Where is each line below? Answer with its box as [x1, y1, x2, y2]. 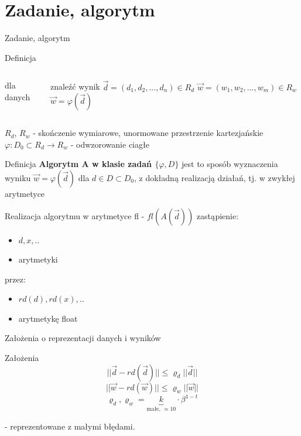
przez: [5, 272, 26, 285]
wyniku [5, 171, 31, 183]
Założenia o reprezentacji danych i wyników [5, 332, 161, 344]
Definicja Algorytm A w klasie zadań [5, 158, 152, 170]
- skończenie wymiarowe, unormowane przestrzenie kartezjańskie [33, 127, 264, 139]
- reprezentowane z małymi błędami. [5, 420, 135, 432]
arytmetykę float [18, 312, 78, 324]
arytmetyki [18, 253, 58, 265]
